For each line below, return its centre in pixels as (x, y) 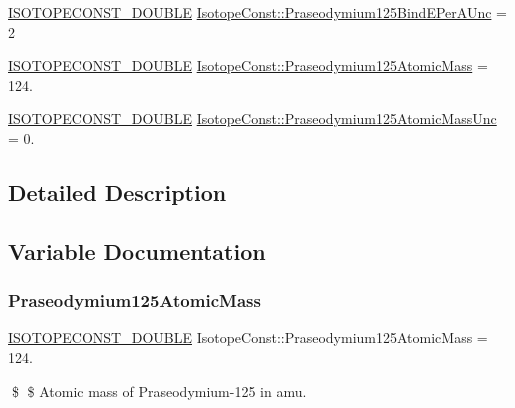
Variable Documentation (137, 250)
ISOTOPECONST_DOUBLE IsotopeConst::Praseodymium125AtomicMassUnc (252, 118)
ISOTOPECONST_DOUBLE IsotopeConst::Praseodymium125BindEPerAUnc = (257, 12)
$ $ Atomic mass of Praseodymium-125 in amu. (159, 390)
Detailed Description (117, 191)
